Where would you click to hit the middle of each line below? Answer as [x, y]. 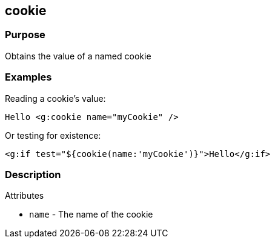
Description [33, 174]
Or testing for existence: [53, 135]
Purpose [25, 35]
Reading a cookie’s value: [55, 98]
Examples [28, 77]
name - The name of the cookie [91, 215]
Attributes [25, 196]
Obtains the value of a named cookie [78, 56]
